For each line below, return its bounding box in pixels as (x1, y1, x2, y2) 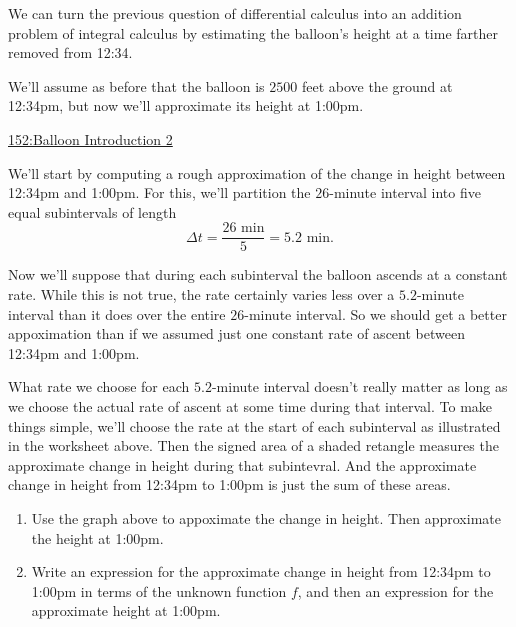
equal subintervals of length (8, 201, 177, 222)
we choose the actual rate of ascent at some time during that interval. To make (8, 395, 493, 416)
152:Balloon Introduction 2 (8, 128, 173, 149)
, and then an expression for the (297, 580, 494, 601)
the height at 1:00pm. (31, 527, 164, 548)
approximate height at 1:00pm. (31, 600, 221, 621)
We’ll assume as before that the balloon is (8, 75, 265, 96)
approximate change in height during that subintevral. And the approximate (8, 454, 477, 475)
